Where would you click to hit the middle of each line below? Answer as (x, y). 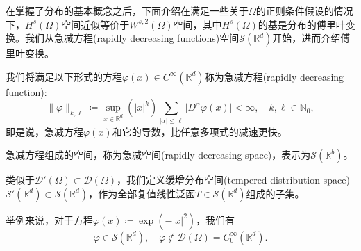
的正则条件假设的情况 (304, 10)
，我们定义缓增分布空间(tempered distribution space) (233, 180)
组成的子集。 (275, 193)
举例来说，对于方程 (49, 219)
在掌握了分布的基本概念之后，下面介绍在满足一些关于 (127, 10)
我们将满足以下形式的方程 (64, 76)
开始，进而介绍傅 (311, 38)
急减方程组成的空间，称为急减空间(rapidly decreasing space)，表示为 (158, 155)
